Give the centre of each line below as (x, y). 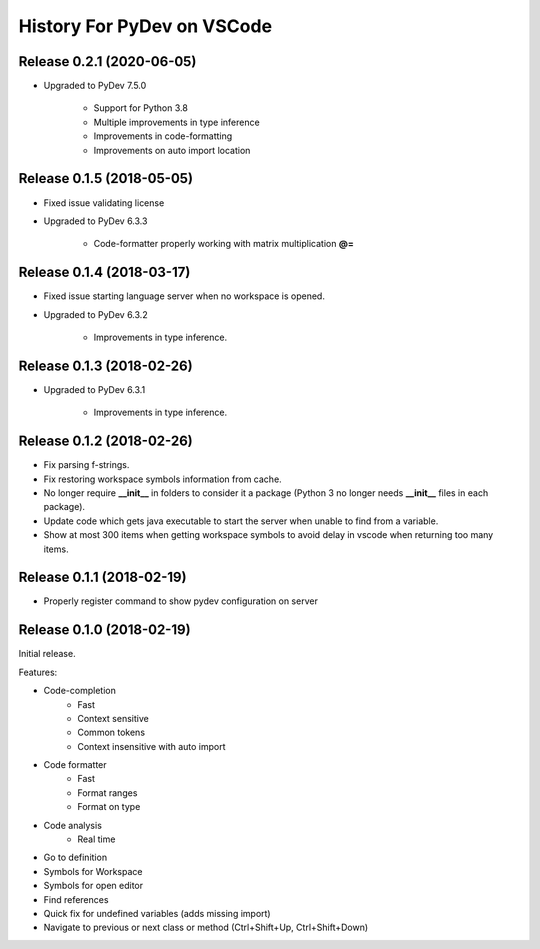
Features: (38, 672)
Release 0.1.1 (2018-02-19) (102, 577)
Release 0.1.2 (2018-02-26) (106, 441)
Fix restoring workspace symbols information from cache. (162, 479)
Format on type (109, 807)
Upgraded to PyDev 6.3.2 (96, 314)
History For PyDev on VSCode (145, 26)
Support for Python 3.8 (141, 108)
